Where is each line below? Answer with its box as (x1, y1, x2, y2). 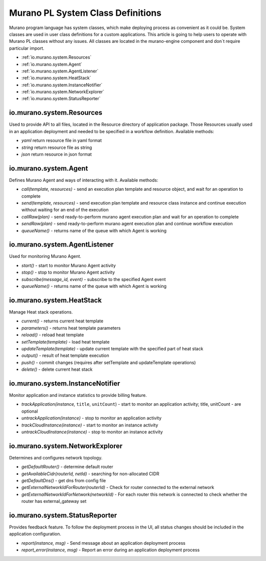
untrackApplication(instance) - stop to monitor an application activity (21, 415, 162, 421)
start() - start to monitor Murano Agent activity (21, 262, 116, 268)
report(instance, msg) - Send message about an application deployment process (21, 540, 186, 546)
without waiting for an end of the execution (21, 207, 109, 213)
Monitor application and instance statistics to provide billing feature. (9, 392, 147, 398)
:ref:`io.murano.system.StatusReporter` (21, 96, 101, 102)
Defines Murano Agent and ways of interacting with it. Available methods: (9, 177, 159, 183)
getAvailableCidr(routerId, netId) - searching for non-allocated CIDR (21, 471, 160, 477)
